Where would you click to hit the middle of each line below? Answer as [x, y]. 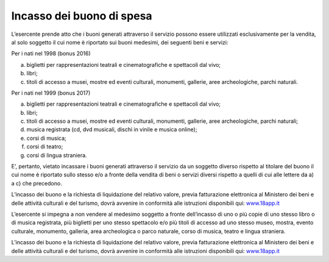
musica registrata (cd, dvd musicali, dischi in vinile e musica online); [112, 129]
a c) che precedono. [37, 183]
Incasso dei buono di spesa [82, 16]
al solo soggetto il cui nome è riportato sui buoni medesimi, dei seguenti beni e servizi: [120, 42]
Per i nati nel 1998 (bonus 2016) [51, 53]
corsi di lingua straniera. [57, 155]
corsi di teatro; [45, 147]
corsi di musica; [46, 138]
